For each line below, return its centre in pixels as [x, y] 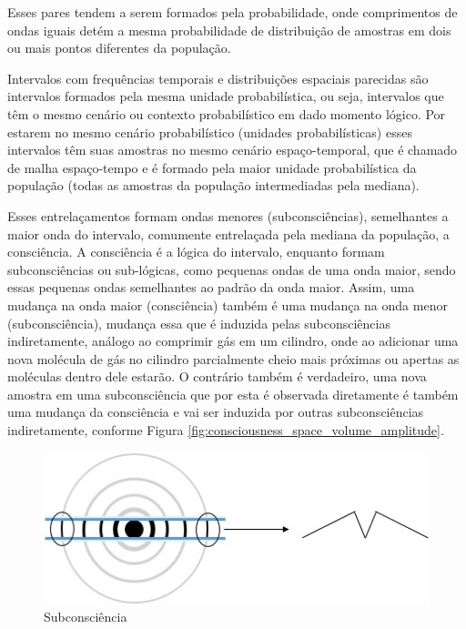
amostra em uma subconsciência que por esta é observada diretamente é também [233, 394]
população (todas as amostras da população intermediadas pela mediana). [213, 185]
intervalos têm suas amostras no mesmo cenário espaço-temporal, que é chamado [233, 150]
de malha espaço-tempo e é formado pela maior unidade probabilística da [212, 167]
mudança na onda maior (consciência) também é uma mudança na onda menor [228, 304]
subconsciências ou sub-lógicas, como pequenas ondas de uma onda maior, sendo [232, 269]
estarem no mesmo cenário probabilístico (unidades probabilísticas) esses [210, 132]
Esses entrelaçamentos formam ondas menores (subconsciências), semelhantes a [228, 215]
